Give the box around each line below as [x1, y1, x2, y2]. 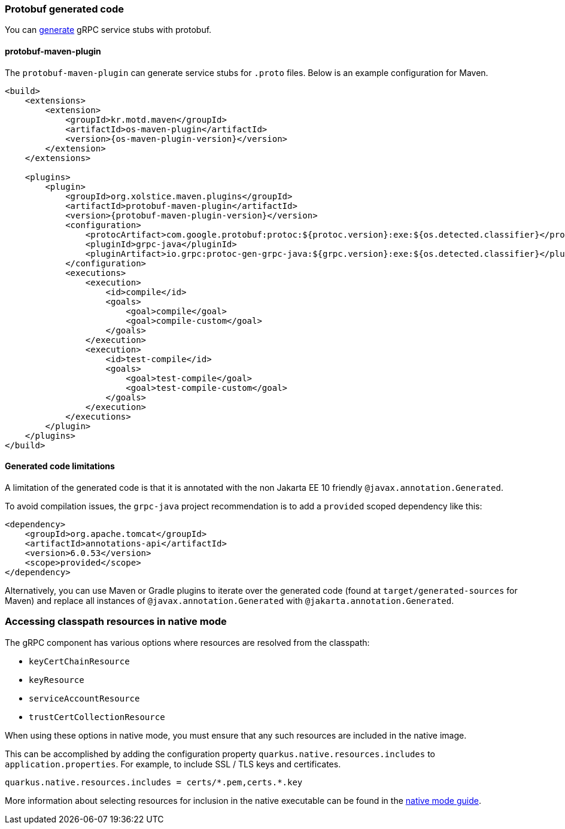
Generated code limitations [5, 461, 115, 472]
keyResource [29, 675, 84, 685]
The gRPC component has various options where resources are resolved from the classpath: [5, 637, 370, 648]
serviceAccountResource [29, 693, 140, 703]
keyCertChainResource [29, 656, 130, 666]
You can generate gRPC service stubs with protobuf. [5, 25, 212, 35]
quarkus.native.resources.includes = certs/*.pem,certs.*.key [5, 777, 303, 787]
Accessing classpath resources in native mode [5, 615, 227, 628]
